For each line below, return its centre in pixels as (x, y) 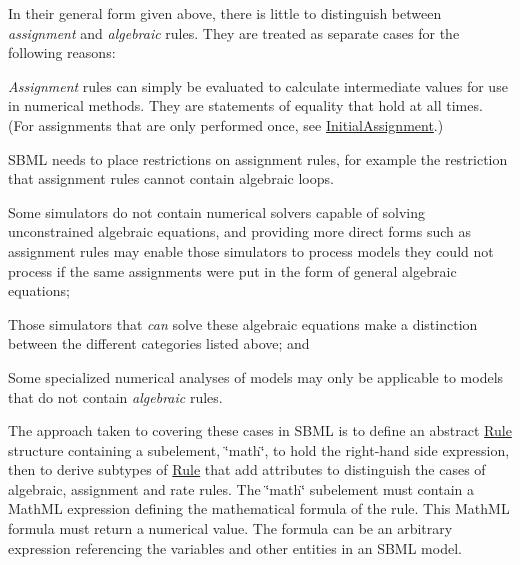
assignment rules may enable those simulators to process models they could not (251, 250)
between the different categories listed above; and (159, 343)
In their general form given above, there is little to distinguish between (225, 13)
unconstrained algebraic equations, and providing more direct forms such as (240, 231)
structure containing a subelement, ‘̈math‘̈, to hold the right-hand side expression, (259, 449)
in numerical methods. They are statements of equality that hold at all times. (245, 105)
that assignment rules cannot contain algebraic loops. (171, 178)
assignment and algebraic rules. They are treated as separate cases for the (234, 32)
